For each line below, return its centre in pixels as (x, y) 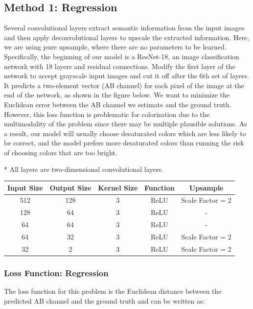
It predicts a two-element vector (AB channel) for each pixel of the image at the (124, 85)
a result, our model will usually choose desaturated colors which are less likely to (125, 133)
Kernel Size (118, 187)
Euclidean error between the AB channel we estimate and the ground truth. (118, 104)
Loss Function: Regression (56, 273)
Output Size (70, 187)
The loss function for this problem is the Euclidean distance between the (113, 291)
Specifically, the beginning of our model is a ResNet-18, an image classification (122, 56)
